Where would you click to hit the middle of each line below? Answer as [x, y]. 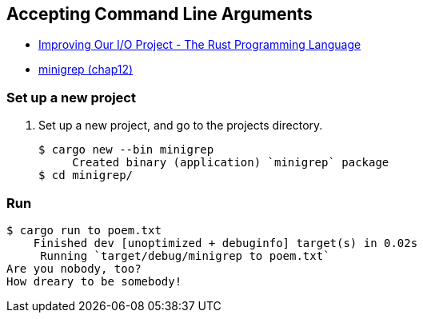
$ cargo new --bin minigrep [126, 150]
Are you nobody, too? [74, 268]
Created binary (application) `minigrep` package [231, 163]
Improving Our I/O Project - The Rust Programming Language [200, 45]
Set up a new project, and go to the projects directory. [181, 126]
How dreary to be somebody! [94, 281]
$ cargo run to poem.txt [84, 230]
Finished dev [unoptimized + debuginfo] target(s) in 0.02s [225, 243]
